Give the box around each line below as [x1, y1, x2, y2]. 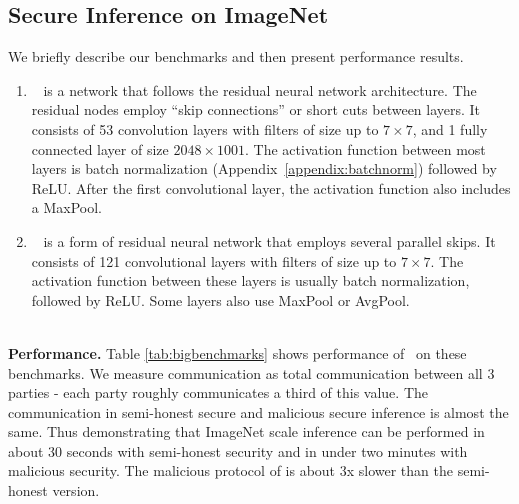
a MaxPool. [31, 197, 103, 218]
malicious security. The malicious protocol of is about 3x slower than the [8, 460, 453, 481]
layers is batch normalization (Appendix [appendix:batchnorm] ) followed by [31, 158, 497, 179]
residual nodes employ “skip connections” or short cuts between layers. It [31, 99, 481, 120]
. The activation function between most [245, 138, 486, 159]
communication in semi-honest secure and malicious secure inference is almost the [8, 401, 509, 422]
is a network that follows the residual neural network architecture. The [43, 79, 477, 100]
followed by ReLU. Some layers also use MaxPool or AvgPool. [31, 289, 410, 310]
